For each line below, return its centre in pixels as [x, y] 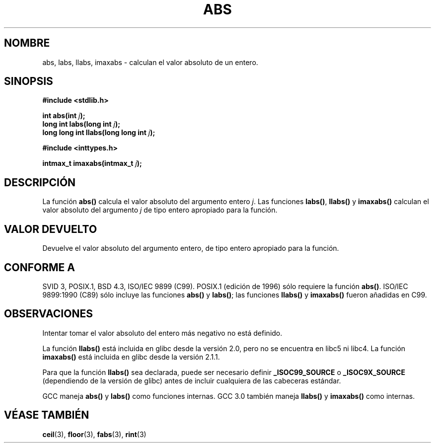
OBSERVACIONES [48, 314]
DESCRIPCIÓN [40, 182]
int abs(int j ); [64, 116]
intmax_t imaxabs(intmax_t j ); [92, 163]
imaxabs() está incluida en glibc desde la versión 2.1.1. [131, 357]
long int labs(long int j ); [81, 124]
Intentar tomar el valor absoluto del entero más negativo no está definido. [162, 333]
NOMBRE [27, 43]
